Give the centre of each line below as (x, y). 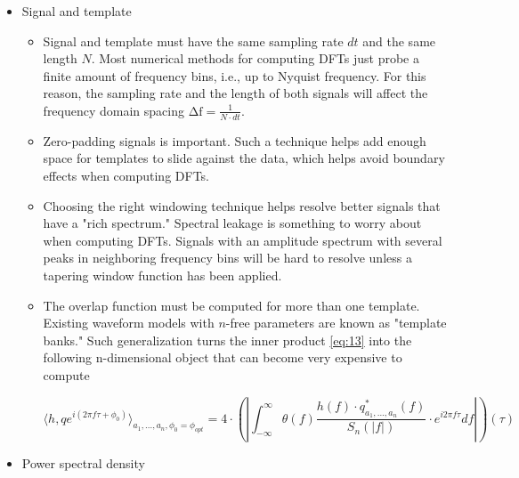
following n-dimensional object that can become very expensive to (223, 357)
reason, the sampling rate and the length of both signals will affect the (235, 93)
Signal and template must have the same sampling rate (193, 41)
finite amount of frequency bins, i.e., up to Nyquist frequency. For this (235, 75)
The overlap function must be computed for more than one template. (231, 305)
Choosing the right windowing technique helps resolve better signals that (242, 205)
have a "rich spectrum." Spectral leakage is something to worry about (232, 223)
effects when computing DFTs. (126, 175)
